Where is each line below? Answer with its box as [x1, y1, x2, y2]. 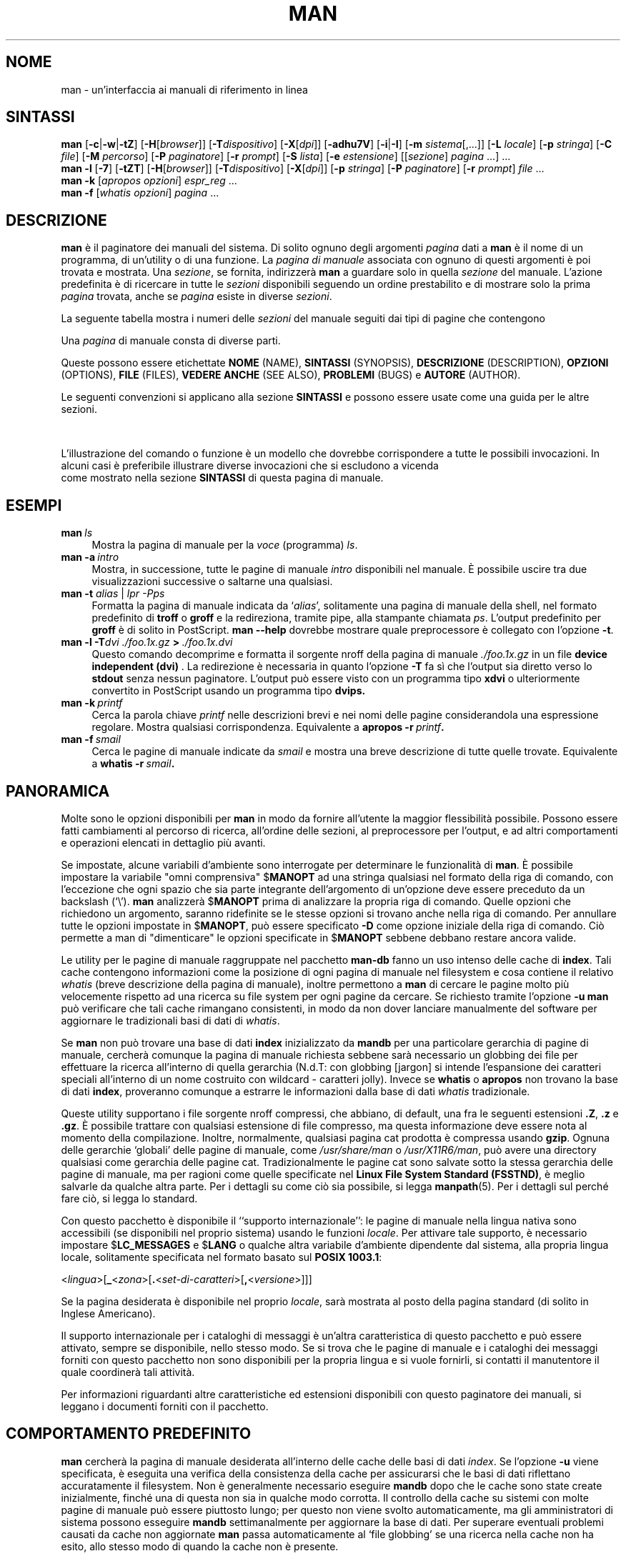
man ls [61, 527, 93, 539]
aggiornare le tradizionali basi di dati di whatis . [61, 1014, 280, 1027]
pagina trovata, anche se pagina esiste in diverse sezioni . [61, 290, 332, 303]
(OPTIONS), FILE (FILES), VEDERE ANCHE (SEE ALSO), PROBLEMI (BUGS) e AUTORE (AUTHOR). [61, 369, 521, 381]
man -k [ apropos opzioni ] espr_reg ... [61, 174, 237, 187]
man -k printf [61, 697, 123, 709]
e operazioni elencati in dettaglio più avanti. [61, 836, 266, 849]
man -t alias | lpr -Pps [61, 587, 165, 600]
